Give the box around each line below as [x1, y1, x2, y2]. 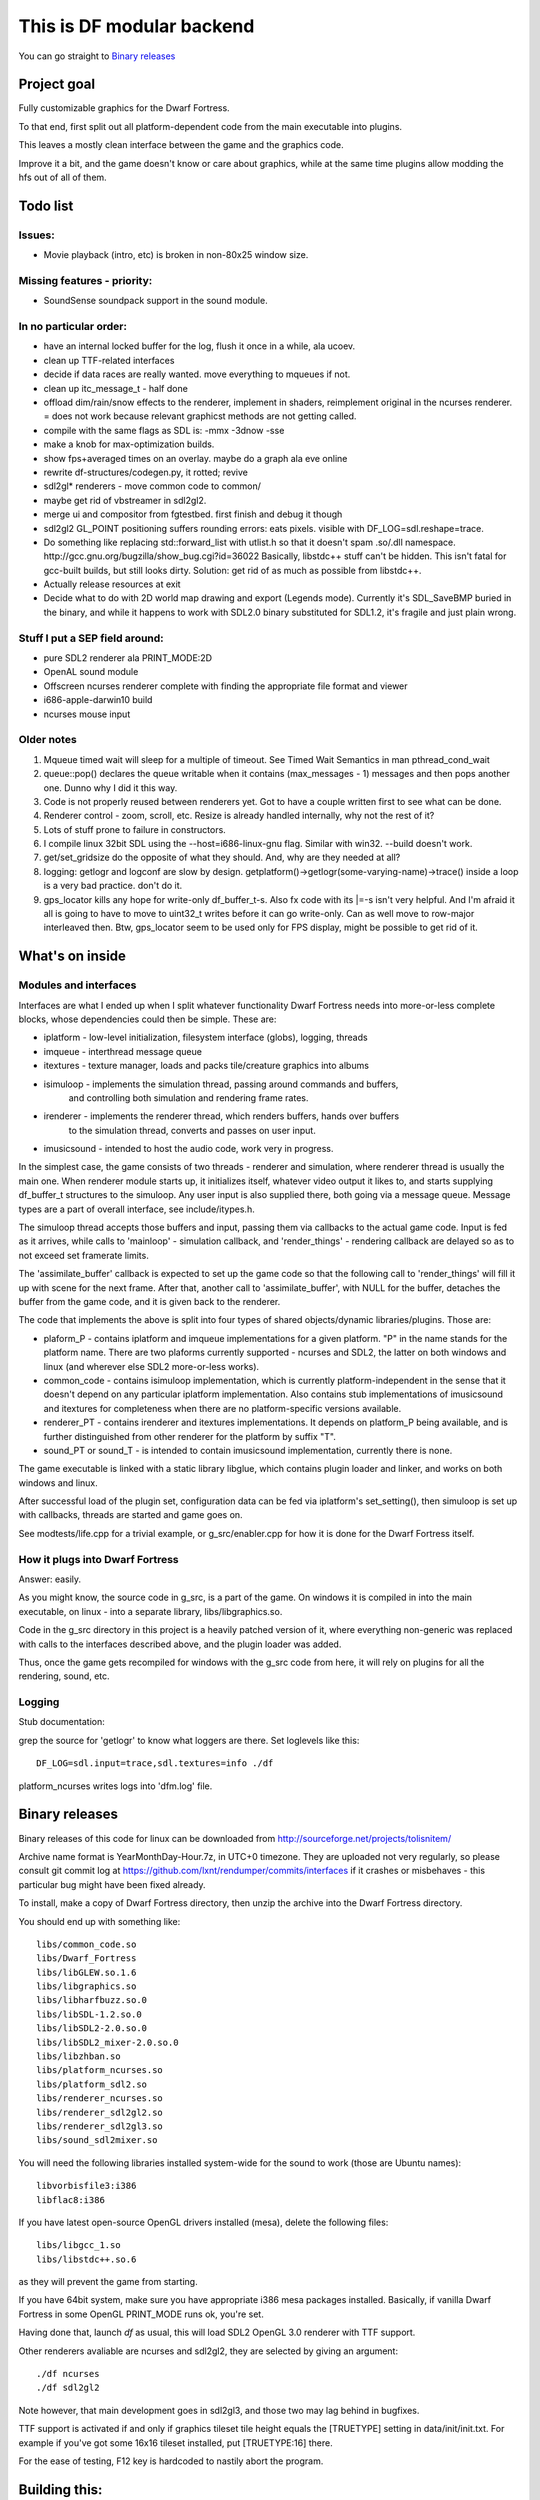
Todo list [18, 197, 74, 214]
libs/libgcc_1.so [36, 2240, 121, 2251]
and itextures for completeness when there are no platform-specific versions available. [43, 1402, 402, 1414]
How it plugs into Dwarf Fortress [18, 1552, 179, 1566]
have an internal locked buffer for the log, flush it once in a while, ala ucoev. [43, 340, 356, 352]
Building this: [18, 2481, 103, 2498]
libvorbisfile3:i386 [36, 2180, 137, 2192]
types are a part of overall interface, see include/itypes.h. [18, 1203, 255, 1215]
